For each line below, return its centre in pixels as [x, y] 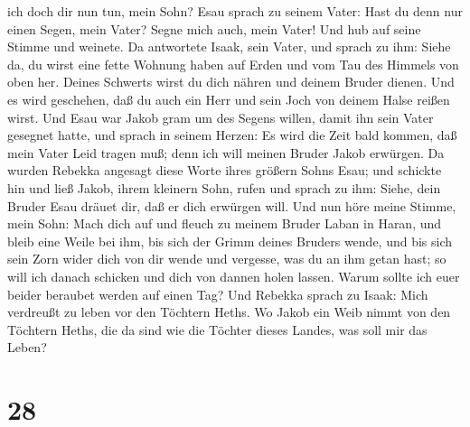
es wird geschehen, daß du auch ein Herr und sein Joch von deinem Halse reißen [229, 99]
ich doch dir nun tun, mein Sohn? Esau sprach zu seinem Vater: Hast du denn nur [235, 11]
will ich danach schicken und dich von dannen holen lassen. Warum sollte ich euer [234, 276]
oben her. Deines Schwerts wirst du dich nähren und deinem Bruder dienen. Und [231, 82]
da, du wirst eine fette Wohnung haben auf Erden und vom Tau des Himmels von [233, 64]
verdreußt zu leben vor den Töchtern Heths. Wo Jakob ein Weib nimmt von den [229, 312]
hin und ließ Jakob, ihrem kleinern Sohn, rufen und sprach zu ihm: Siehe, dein [224, 187]
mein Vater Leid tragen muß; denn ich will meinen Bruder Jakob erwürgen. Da [226, 152]
